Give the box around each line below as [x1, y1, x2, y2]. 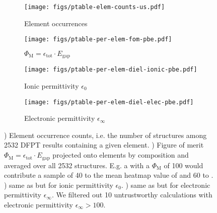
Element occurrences [24, 18, 88, 28]
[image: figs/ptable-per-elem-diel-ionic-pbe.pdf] [24, 66, 197, 74]
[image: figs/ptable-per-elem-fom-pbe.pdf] [24, 36, 172, 43]
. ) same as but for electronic [121, 179, 210, 190]
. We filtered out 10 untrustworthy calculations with [51, 189, 212, 200]
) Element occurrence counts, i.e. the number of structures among [4, 129, 207, 140]
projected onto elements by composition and [52, 150, 189, 160]
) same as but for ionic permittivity [4, 179, 113, 190]
